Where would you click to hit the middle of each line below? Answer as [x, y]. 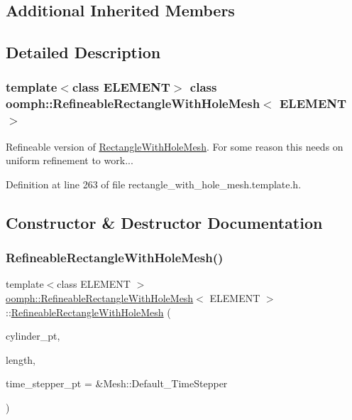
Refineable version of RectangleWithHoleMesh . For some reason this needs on [175, 146]
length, [21, 359]
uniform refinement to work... [70, 160]
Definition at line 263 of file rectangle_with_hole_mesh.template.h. [154, 184]
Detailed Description [83, 52]
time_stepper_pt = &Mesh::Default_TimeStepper [117, 383]
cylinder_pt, [33, 336]
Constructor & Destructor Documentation [164, 222]
